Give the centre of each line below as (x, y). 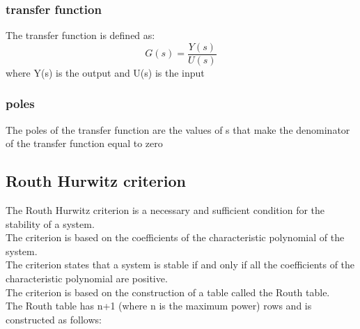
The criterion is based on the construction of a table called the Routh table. (168, 292)
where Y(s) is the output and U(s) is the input (105, 72)
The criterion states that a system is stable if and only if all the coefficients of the (180, 265)
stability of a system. (50, 223)
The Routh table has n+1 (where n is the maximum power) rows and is (159, 306)
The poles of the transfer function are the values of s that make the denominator (178, 129)
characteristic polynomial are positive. (87, 278)
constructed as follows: (54, 319)
